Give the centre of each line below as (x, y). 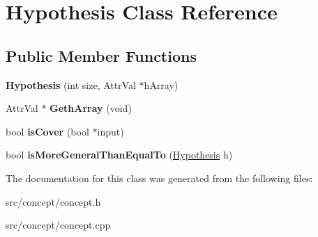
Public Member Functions (101, 55)
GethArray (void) (91, 108)
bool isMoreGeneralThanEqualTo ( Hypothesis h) (119, 155)
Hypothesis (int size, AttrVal (71, 84)
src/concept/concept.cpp (58, 225)
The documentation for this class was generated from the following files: (159, 178)
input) (111, 131)
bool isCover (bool (47, 131)
